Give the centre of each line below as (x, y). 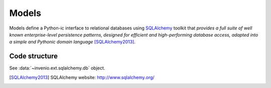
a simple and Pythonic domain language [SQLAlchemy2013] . (72, 42)
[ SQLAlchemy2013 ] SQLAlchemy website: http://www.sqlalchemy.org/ (82, 77)
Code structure (33, 56)
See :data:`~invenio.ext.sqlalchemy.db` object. (57, 68)
